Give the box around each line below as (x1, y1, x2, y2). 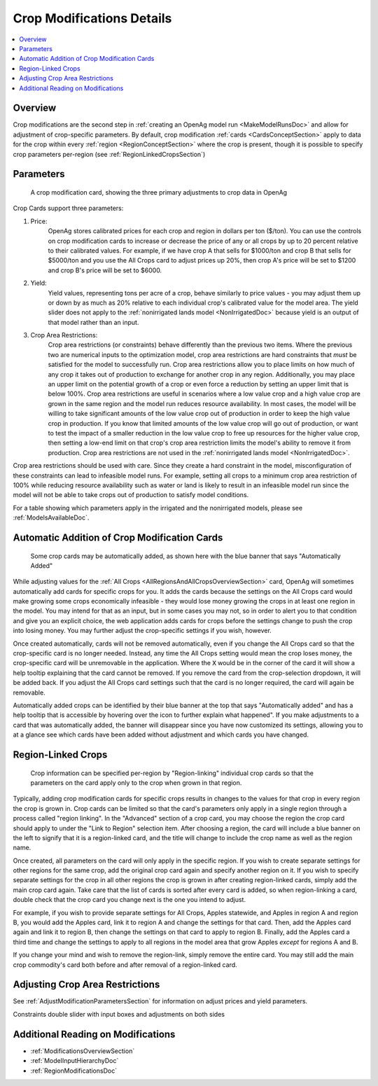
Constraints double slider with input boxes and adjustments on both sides (13, 1010, 225, 1018)
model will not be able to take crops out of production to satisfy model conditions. (13, 491, 249, 499)
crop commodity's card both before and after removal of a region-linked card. (13, 960, 237, 969)
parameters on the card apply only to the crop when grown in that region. (30, 778, 242, 787)
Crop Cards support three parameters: (13, 204, 124, 213)
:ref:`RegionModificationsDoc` (30, 1066, 118, 1075)
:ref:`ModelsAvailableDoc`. (13, 513, 90, 522)
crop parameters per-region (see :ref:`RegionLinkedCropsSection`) (13, 150, 206, 158)
